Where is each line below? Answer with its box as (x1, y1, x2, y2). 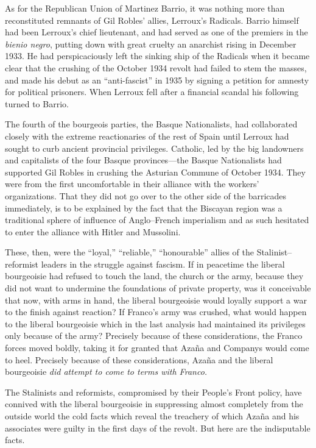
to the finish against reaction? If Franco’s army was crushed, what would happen (5, 305, 307, 318)
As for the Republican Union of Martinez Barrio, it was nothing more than (5, 2, 285, 14)
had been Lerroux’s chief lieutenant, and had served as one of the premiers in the (5, 26, 308, 38)
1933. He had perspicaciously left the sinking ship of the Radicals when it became (5, 49, 310, 62)
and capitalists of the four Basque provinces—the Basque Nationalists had (5, 154, 282, 166)
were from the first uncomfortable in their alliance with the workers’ (5, 177, 259, 190)
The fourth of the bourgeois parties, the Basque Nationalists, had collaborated (5, 118, 298, 130)
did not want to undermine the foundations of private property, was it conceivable (5, 282, 311, 294)
